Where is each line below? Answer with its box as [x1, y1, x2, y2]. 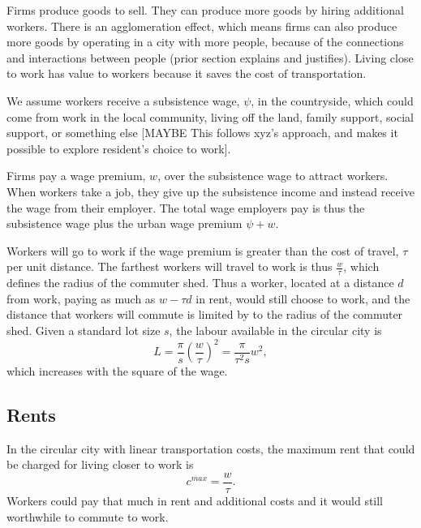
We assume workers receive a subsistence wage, [6, 92, 240, 109]
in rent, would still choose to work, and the [195, 290, 410, 307]
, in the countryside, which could [251, 92, 414, 109]
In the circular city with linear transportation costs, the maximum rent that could [6, 440, 415, 457]
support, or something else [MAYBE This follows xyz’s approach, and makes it [6, 124, 398, 141]
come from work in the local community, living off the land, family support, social [6, 108, 414, 125]
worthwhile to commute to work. [6, 508, 169, 525]
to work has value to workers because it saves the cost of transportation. [6, 65, 367, 82]
